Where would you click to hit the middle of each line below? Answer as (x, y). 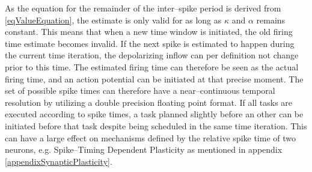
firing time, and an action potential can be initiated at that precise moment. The (154, 78)
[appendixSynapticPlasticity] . (59, 161)
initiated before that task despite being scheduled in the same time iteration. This (156, 125)
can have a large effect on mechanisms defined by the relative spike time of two (150, 137)
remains (271, 20)
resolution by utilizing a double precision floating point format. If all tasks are (149, 102)
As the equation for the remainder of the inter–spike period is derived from (143, 8)
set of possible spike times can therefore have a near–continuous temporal (140, 91)
